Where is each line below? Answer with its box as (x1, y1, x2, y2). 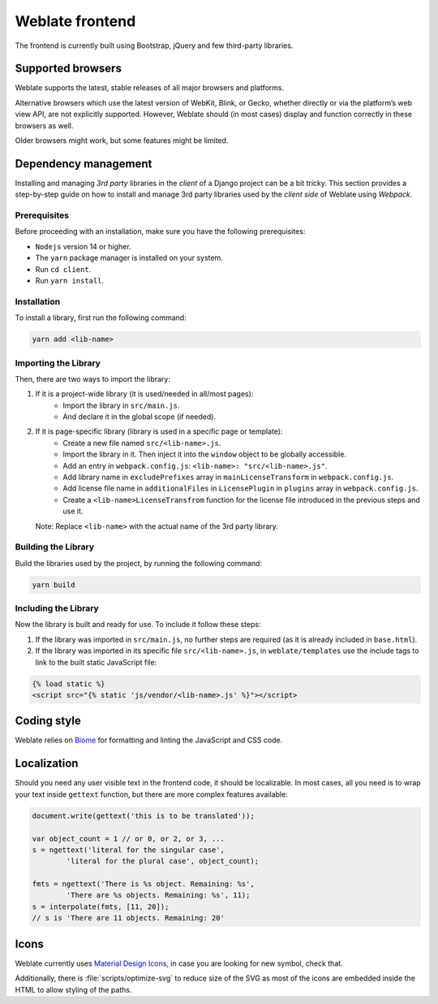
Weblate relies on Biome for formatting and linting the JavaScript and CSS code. (15, 735, 283, 745)
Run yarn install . (35, 276, 105, 286)
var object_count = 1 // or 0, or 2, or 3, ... (32, 833, 225, 843)
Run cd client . (35, 264, 92, 274)
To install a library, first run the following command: (15, 313, 187, 322)
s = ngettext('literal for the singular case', (32, 845, 225, 855)
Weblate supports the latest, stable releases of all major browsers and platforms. (15, 83, 285, 93)
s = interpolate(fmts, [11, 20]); (32, 902, 170, 911)
